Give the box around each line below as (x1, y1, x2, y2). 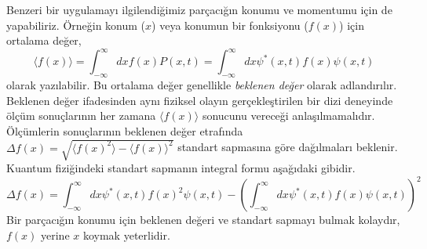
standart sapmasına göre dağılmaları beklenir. (177, 139, 398, 155)
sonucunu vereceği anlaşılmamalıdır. (202, 107, 375, 124)
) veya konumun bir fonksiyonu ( (151, 16, 308, 33)
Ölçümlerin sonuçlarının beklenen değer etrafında (6, 122, 243, 139)
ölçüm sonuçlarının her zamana (6, 107, 156, 124)
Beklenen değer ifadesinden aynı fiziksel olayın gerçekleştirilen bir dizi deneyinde (6, 92, 393, 108)
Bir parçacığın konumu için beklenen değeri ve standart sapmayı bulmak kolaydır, (6, 211, 400, 228)
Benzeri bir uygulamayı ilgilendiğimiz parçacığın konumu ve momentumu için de (6, 2, 392, 17)
